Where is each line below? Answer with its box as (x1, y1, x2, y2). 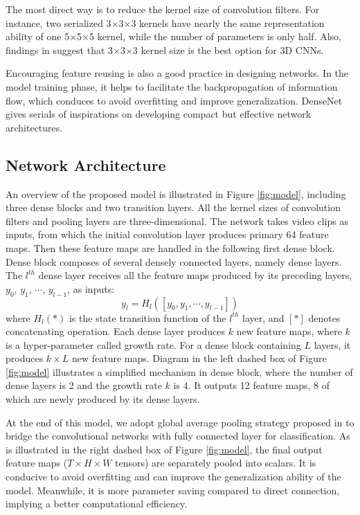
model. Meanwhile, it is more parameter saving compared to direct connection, (6, 482, 340, 497)
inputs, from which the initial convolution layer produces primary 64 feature (6, 227, 329, 242)
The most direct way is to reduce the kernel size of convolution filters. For (6, 2, 319, 16)
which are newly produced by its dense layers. (6, 392, 200, 406)
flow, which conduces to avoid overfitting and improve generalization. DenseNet (6, 93, 343, 107)
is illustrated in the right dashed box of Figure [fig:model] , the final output (6, 442, 323, 456)
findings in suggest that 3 (6, 42, 114, 57)
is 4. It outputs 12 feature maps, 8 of (173, 378, 330, 392)
